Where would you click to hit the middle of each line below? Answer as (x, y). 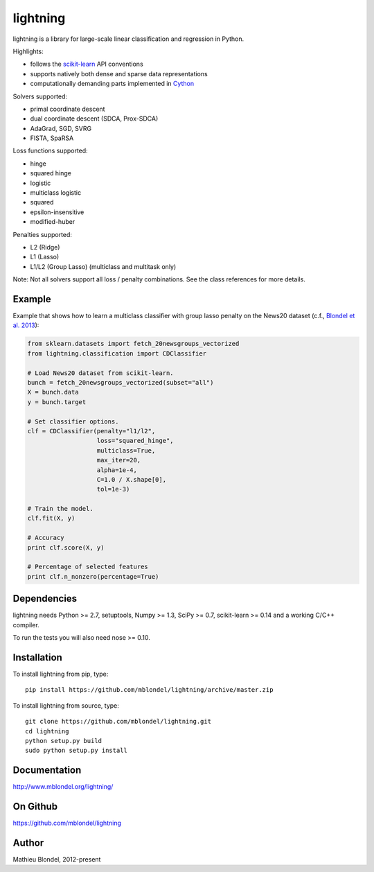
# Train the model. (60, 509)
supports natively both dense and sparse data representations (119, 73)
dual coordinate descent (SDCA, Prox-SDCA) (94, 119)
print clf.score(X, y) (66, 547)
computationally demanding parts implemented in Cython (112, 84)
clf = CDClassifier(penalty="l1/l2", (91, 431)
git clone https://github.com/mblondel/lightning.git (118, 722)
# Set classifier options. (73, 421)
